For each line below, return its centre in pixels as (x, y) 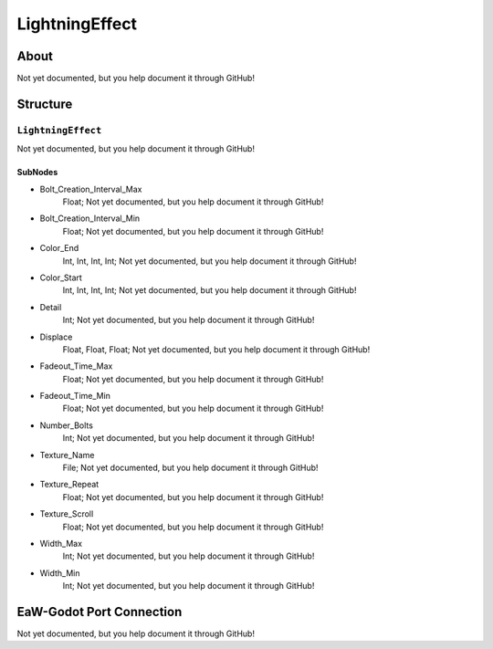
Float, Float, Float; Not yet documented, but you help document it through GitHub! (216, 349)
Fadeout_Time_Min (75, 396)
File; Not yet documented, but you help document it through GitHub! (190, 468)
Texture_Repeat (69, 485)
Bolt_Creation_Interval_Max (91, 189)
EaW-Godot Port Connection (100, 612)
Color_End (59, 248)
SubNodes (37, 173)
